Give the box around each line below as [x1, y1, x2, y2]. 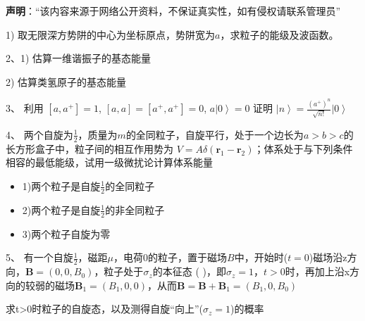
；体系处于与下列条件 [254, 141, 353, 156]
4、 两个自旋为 [6, 127, 73, 141]
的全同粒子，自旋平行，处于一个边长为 [125, 127, 304, 141]
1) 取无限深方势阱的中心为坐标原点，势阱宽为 [6, 27, 216, 42]
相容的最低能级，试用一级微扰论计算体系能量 [6, 155, 213, 170]
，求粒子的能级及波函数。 [220, 27, 339, 42]
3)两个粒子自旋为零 [22, 226, 111, 241]
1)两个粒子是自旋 [22, 178, 101, 193]
